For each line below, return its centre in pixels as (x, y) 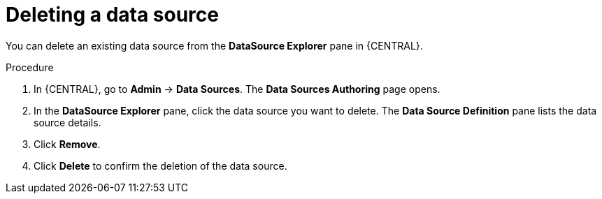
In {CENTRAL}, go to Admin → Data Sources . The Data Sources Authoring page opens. (237, 89)
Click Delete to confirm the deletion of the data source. (160, 165)
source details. (67, 122)
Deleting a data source (112, 15)
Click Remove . (67, 144)
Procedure (30, 67)
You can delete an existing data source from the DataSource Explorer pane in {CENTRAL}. (214, 45)
